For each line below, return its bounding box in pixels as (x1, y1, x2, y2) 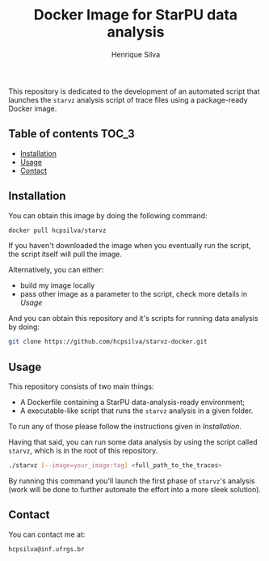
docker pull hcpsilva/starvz (8, 226, 107, 234)
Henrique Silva (111, 49, 161, 59)
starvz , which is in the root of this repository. (8, 446, 158, 456)
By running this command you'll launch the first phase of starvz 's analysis (8, 476, 255, 486)
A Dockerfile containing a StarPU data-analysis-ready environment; (19, 398, 245, 407)
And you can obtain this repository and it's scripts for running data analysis (8, 314, 258, 323)
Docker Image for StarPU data (33, 6, 238, 24)
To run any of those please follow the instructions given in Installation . (8, 422, 242, 432)
